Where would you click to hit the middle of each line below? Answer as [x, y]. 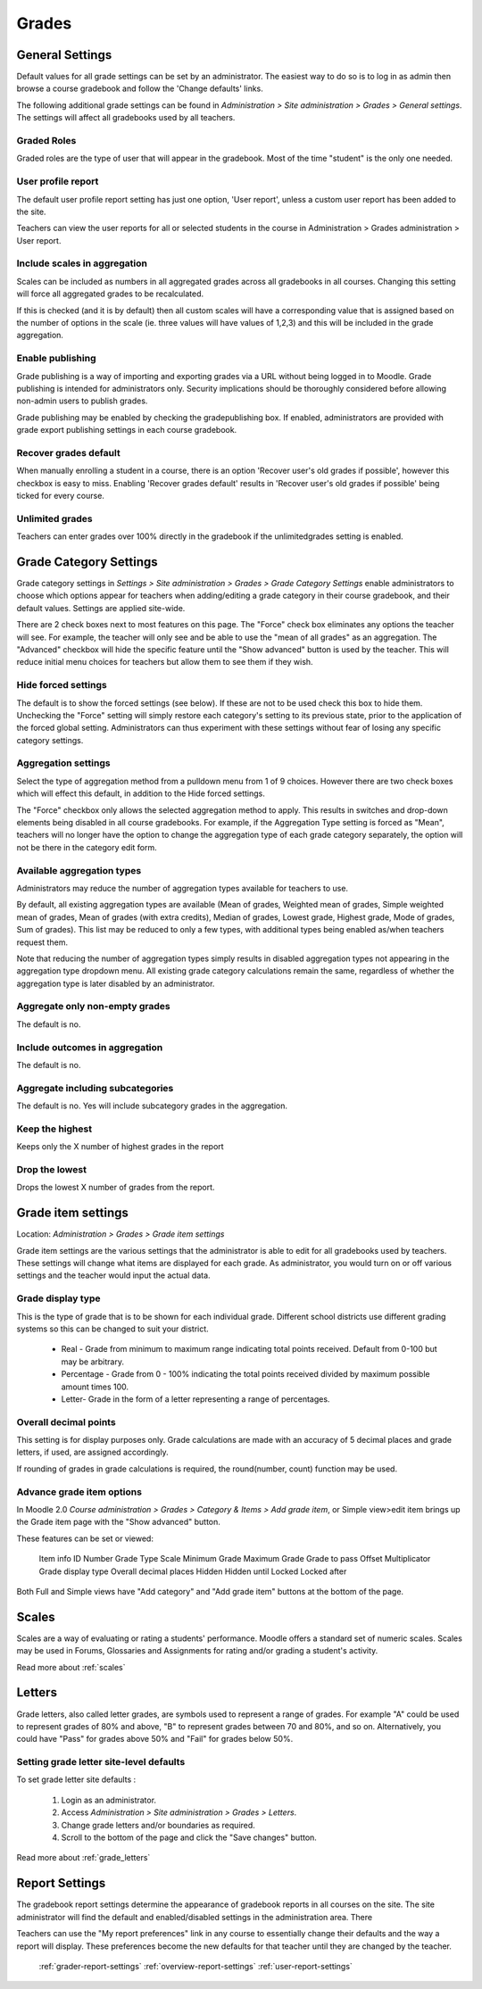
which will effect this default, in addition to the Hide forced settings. [141, 793]
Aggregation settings [63, 763]
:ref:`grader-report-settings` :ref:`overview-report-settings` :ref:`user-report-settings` [195, 1966]
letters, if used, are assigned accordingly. [92, 1452]
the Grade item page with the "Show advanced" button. [118, 1522]
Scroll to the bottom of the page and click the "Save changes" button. [189, 1837]
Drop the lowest [51, 1170]
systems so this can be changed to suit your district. [112, 1329]
